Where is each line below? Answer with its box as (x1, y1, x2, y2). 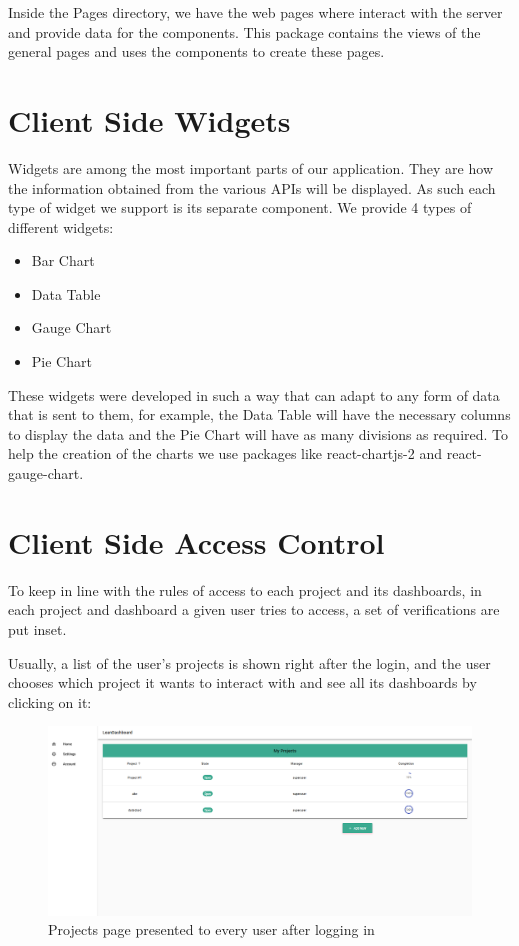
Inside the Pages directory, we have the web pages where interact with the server (8, 2, 503, 22)
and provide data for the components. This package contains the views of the (8, 21, 481, 42)
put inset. (8, 618, 67, 639)
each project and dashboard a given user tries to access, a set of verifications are (8, 599, 500, 620)
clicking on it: (8, 691, 92, 712)
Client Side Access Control (8, 521, 385, 562)
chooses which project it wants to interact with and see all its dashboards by (8, 672, 477, 693)
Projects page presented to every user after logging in (48, 919, 375, 940)
